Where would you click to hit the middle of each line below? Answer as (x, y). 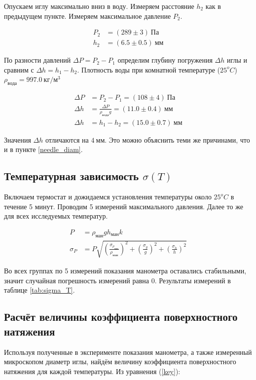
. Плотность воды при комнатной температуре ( (149, 69)
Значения (18, 139)
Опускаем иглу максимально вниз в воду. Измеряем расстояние (99, 6)
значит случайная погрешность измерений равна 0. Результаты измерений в (117, 280)
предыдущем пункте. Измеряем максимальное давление (88, 16)
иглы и (237, 60)
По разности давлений (37, 60)
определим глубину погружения (165, 60)
